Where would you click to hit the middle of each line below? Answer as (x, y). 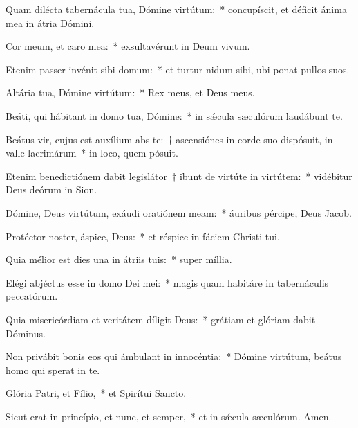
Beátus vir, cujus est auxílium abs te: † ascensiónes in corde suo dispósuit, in (169, 139)
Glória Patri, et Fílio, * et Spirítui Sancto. (96, 393)
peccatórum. (32, 296)
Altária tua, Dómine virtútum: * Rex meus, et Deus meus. (130, 92)
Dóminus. (26, 333)
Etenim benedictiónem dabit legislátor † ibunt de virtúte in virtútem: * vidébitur (179, 176)
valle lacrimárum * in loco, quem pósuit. (92, 153)
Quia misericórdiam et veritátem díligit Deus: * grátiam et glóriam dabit (161, 319)
